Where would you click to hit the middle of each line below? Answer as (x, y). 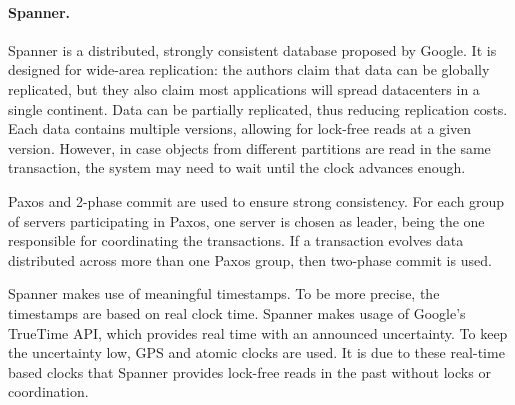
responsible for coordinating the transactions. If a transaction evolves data (236, 240)
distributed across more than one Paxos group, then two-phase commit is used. (250, 259)
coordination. (48, 391)
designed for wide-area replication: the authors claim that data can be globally (249, 69)
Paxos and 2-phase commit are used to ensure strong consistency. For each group (256, 200)
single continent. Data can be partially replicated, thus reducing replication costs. (258, 108)
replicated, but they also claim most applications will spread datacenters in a (244, 88)
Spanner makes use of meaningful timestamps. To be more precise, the (224, 293)
